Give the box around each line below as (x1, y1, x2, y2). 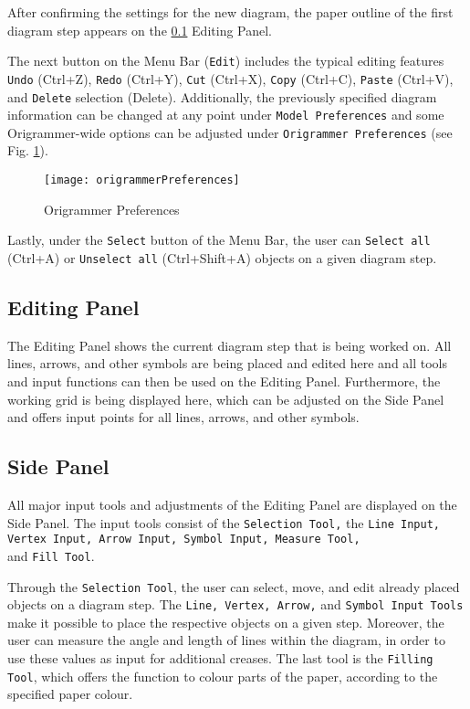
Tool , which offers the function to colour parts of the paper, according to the (7, 666, 438, 685)
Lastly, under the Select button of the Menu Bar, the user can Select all (7, 230, 431, 249)
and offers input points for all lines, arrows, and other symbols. (7, 407, 360, 427)
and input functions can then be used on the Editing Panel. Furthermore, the (7, 372, 441, 391)
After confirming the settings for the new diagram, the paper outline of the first (7, 3, 454, 21)
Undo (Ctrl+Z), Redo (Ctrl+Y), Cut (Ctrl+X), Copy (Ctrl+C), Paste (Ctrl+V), (7, 69, 454, 88)
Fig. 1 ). (7, 141, 48, 160)
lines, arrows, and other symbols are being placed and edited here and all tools (7, 354, 448, 373)
